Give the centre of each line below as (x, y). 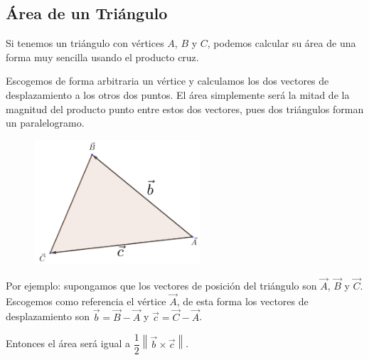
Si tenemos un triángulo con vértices (85, 43)
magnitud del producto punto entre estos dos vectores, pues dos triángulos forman (185, 108)
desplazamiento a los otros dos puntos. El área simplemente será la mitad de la (178, 94)
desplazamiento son (48, 316)
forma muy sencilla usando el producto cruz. (102, 57)
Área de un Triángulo (87, 13)
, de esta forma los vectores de (242, 301)
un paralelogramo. (45, 123)
